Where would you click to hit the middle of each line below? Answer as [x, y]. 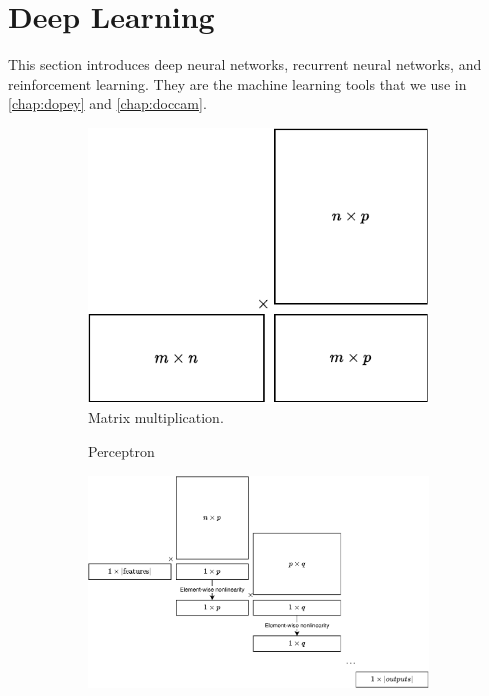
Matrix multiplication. [156, 417]
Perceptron [121, 451]
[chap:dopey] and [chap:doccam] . [107, 103]
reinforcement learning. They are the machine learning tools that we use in [237, 83]
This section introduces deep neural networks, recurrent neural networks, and [245, 64]
